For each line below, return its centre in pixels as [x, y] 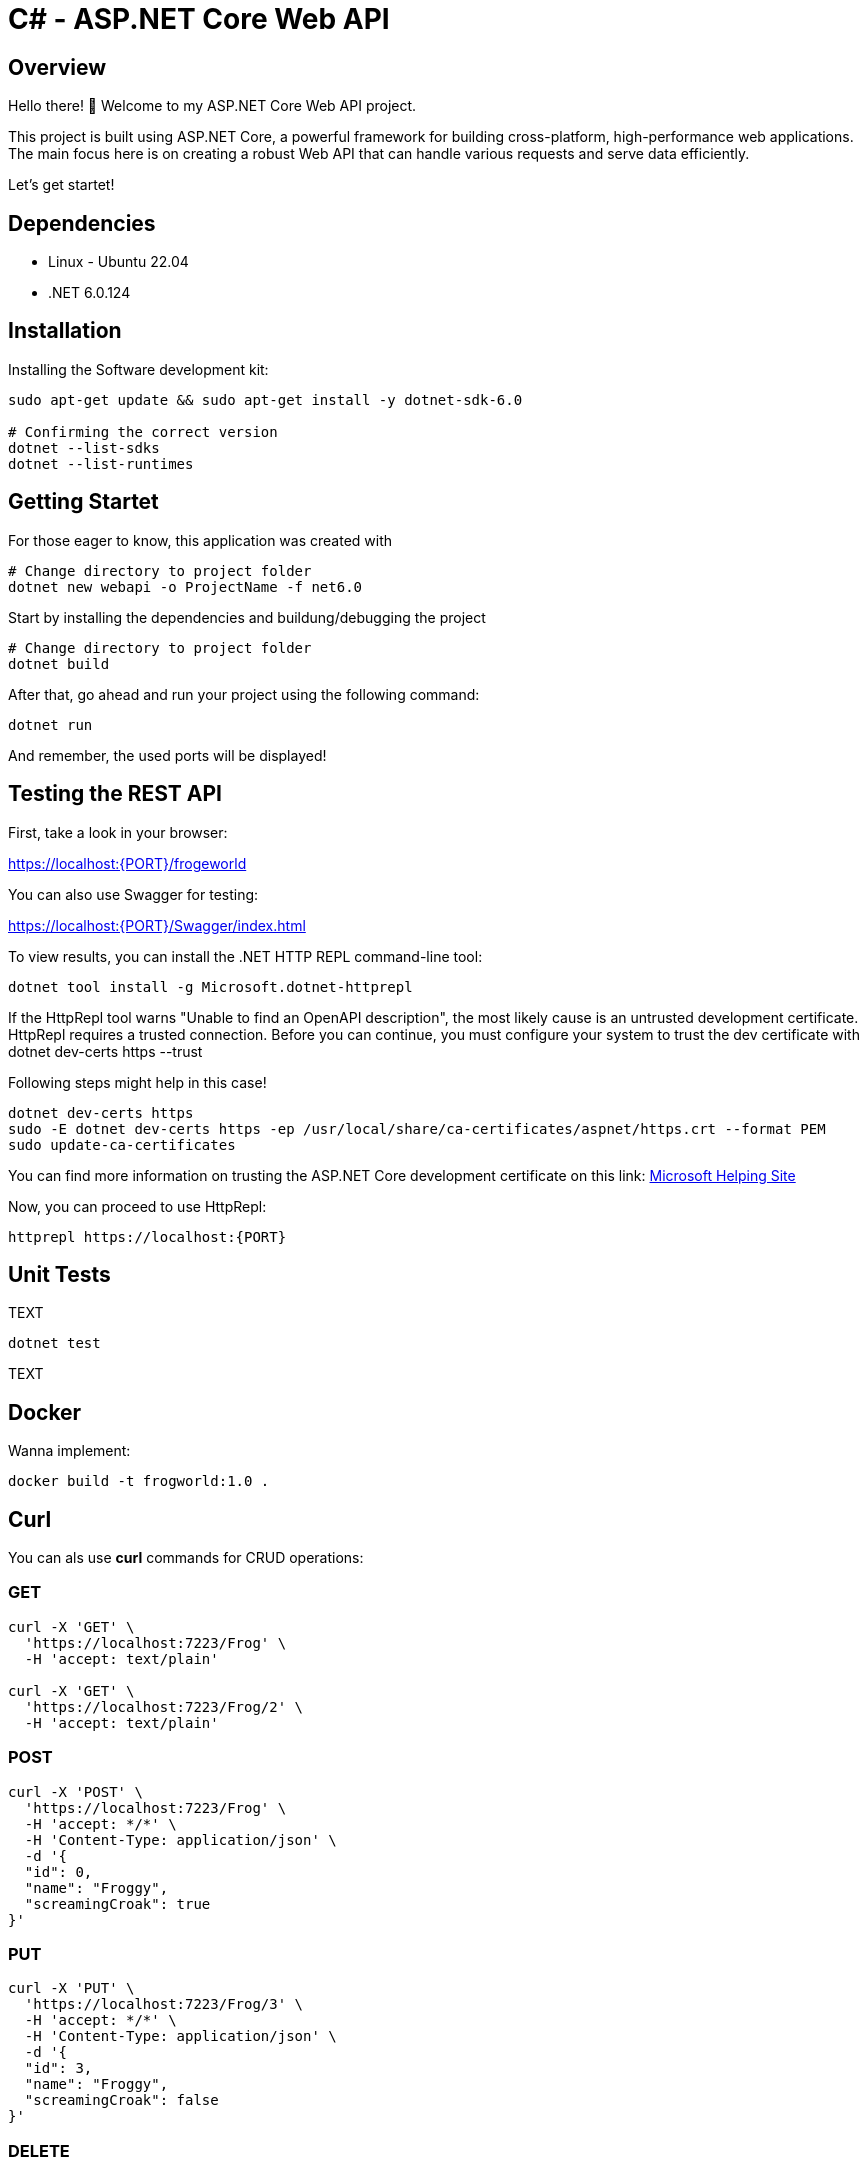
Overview [57, 67]
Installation [65, 331]
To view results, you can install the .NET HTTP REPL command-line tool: [245, 956]
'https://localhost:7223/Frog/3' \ [164, 2004]
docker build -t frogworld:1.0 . [139, 1481]
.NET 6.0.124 [89, 293]
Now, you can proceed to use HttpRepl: [137, 1206]
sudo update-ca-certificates [122, 1144]
